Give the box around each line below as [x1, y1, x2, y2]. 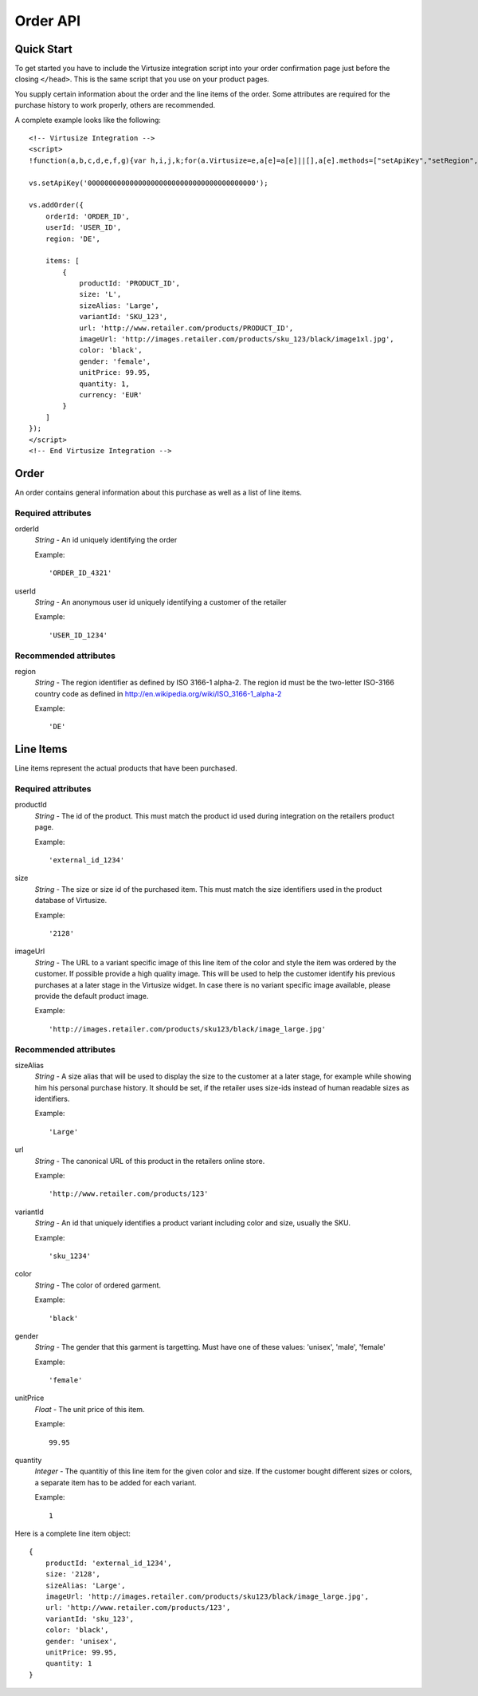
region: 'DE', [45, 234, 101, 243]
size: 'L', [79, 290, 122, 299]
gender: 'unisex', [45, 1636, 118, 1646]
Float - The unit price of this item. [34, 1404, 145, 1414]
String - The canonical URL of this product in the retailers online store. [34, 1156, 265, 1166]
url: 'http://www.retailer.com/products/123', [45, 1603, 231, 1612]
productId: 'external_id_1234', [45, 1558, 172, 1568]
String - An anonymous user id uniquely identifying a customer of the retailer [34, 597, 287, 606]
